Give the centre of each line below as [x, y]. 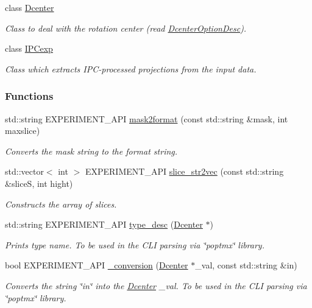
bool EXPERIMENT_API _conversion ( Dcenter [97, 265]
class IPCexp [29, 48]
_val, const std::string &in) [246, 265]
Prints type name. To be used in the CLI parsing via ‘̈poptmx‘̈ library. [135, 244]
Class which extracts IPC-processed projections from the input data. [131, 68]
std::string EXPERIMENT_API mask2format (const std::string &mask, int [147, 118]
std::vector [24, 171]
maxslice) [23, 131]
